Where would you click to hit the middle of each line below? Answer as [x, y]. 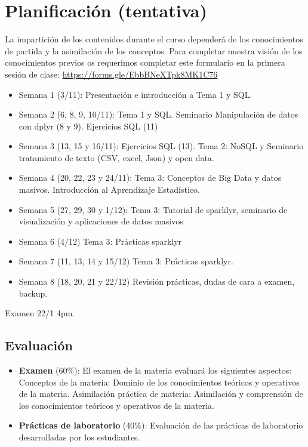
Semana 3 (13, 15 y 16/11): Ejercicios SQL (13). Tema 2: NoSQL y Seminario [161, 146]
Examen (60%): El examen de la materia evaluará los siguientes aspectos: [155, 370]
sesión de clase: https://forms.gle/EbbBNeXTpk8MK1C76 [111, 74]
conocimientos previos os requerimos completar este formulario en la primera [145, 62]
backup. [33, 293]
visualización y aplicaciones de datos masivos [101, 221]
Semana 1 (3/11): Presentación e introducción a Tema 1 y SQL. [135, 94]
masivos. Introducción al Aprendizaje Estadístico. [109, 189]
